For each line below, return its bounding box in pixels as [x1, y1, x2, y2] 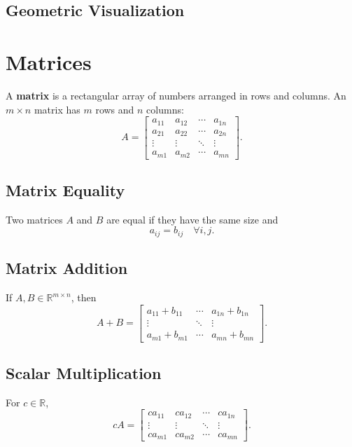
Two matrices [6, 212, 63, 226]
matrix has [34, 102, 80, 116]
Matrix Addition [6, 257, 128, 279]
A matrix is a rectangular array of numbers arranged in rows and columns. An [6, 88, 346, 102]
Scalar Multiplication [6, 362, 162, 384]
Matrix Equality [6, 179, 125, 200]
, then [71, 290, 97, 305]
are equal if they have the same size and [106, 212, 279, 226]
